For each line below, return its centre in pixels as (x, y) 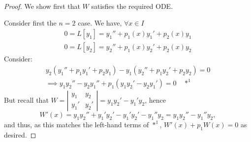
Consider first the (30, 22)
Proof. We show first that (42, 6)
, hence (155, 100)
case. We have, (100, 22)
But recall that (26, 100)
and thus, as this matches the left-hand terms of (77, 125)
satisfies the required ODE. (132, 6)
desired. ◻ (20, 135)
